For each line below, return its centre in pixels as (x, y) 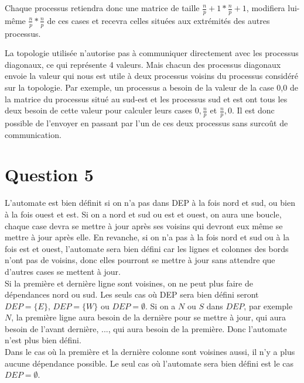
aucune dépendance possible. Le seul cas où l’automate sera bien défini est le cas (149, 363)
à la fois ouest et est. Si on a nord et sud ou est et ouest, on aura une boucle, (143, 214)
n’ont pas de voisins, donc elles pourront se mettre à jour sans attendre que (140, 260)
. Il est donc (253, 110)
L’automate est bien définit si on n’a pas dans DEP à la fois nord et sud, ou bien (150, 203)
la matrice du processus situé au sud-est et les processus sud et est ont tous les (146, 99)
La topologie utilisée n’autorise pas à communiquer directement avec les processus (152, 53)
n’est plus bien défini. (43, 340)
